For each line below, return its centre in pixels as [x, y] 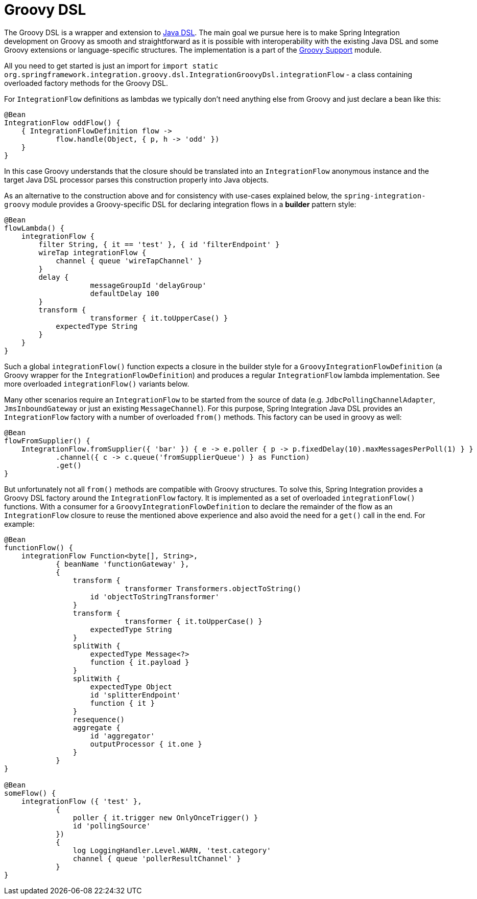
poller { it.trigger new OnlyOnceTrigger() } [165, 817]
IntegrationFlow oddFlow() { [62, 122]
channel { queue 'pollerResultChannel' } [157, 858]
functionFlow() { [39, 547]
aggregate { [97, 727]
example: [19, 524]
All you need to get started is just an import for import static [111, 65]
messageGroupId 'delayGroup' [148, 285]
